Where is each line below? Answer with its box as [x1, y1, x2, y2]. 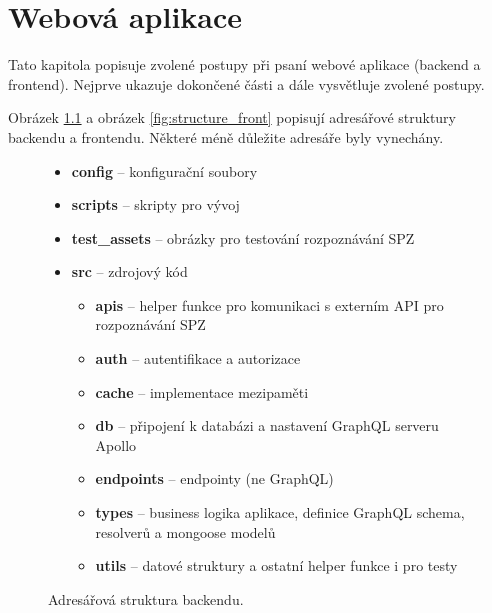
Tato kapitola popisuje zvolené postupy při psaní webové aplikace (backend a [8, 54, 481, 75]
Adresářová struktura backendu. [48, 588, 244, 609]
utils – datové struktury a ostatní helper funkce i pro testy [95, 555, 458, 576]
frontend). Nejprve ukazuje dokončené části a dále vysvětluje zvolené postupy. [8, 73, 485, 94]
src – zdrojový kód [71, 261, 188, 282]
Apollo [95, 434, 137, 455]
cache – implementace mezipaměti [95, 381, 309, 402]
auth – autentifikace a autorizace [95, 348, 301, 369]
